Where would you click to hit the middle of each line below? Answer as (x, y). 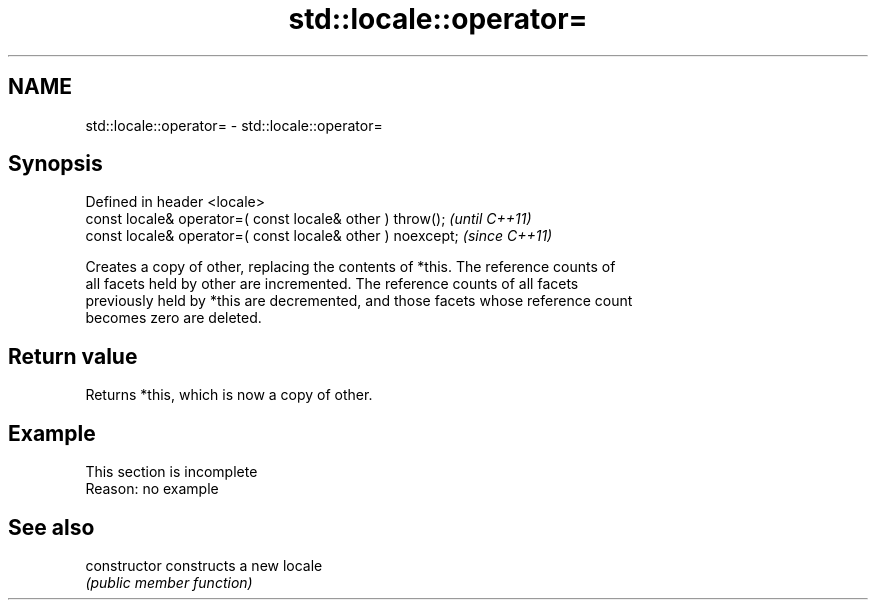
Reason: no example (152, 489)
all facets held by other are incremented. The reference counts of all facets (332, 284)
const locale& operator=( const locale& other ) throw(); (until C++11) (308, 219)
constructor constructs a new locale (204, 565)
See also (51, 527)
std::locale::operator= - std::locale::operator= (234, 125)
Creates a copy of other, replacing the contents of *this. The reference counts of (350, 267)
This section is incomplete (171, 472)
